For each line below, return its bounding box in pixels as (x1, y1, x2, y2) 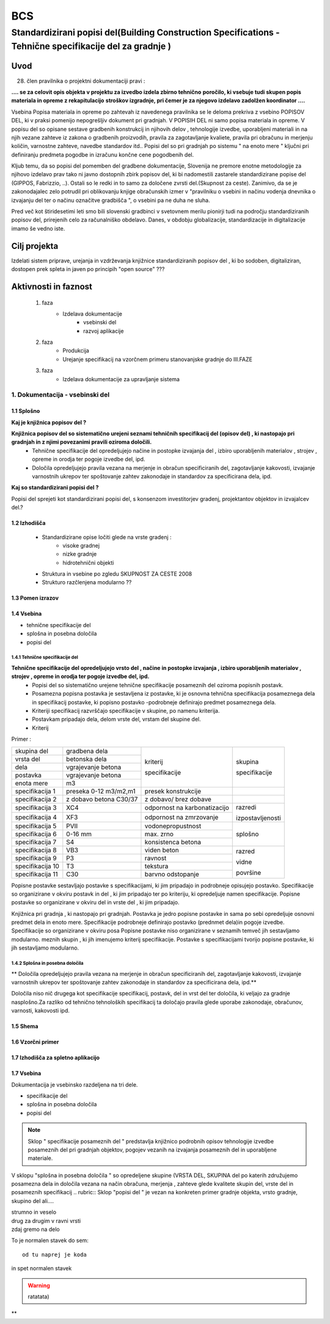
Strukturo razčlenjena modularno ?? (42, 579, 132, 586)
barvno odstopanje (144, 869, 199, 878)
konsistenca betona (144, 838, 202, 846)
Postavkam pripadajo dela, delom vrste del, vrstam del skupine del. (32, 716, 201, 723)
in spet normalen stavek (11, 1265, 72, 1272)
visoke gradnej (62, 541, 100, 549)
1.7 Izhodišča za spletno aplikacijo (11, 1054, 100, 1062)
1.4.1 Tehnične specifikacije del (11, 655, 79, 661)
